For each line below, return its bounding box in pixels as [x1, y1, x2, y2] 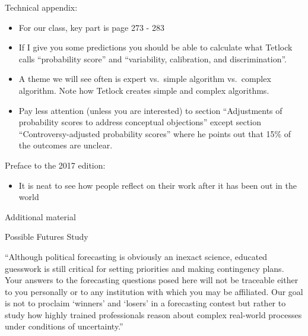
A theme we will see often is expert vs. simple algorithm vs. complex [18, 72, 271, 85]
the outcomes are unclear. [18, 139, 113, 151]
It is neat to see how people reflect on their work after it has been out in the [18, 179, 297, 191]
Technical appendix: [5, 1, 78, 13]
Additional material [5, 210, 76, 223]
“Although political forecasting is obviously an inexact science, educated [5, 250, 268, 262]
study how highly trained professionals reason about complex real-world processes [5, 308, 302, 321]
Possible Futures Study [5, 230, 88, 243]
